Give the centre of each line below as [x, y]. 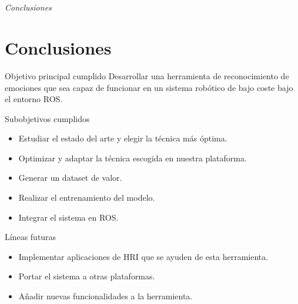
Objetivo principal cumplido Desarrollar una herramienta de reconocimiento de [147, 75]
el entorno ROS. [34, 99]
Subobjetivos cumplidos [47, 118]
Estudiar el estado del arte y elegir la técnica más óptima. [123, 138]
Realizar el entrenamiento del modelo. [87, 197]
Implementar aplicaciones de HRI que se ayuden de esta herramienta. [143, 256]
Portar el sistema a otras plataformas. [87, 276]
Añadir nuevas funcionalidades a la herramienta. [106, 296]
